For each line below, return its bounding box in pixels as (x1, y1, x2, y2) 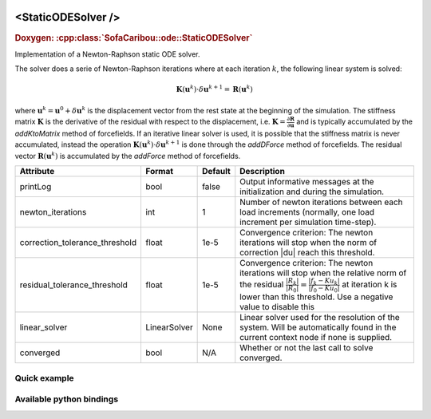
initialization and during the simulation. (239, 186, 385, 197)
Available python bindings (14, 393, 119, 405)
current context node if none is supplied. (239, 332, 393, 343)
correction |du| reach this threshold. (239, 247, 375, 259)
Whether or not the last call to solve (239, 342, 374, 354)
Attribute (19, 166, 55, 177)
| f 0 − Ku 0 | (308, 283, 340, 294)
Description (239, 166, 285, 177)
